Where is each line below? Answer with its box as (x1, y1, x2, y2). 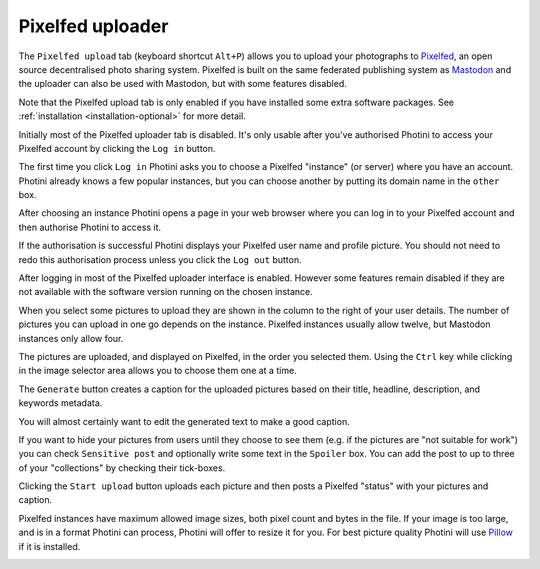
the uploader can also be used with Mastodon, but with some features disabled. (18, 78, 347, 90)
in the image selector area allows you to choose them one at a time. (18, 365, 297, 377)
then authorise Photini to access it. (18, 221, 162, 233)
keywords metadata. (18, 397, 103, 409)
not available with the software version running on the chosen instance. (18, 286, 314, 298)
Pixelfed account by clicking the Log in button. (18, 142, 216, 154)
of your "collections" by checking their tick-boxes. (18, 461, 226, 474)
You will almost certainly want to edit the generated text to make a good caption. (18, 415, 350, 427)
